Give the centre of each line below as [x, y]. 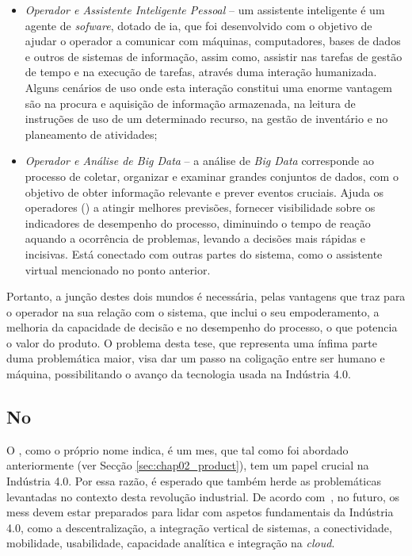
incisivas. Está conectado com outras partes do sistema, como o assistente [204, 253]
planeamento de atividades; [91, 134]
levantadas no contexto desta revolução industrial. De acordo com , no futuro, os [203, 496]
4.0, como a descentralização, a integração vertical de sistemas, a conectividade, [199, 527]
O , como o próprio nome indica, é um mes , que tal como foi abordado [177, 449]
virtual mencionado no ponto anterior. [118, 269]
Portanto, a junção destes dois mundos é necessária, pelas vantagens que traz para [206, 296]
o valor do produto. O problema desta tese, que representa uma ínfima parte [192, 342]
